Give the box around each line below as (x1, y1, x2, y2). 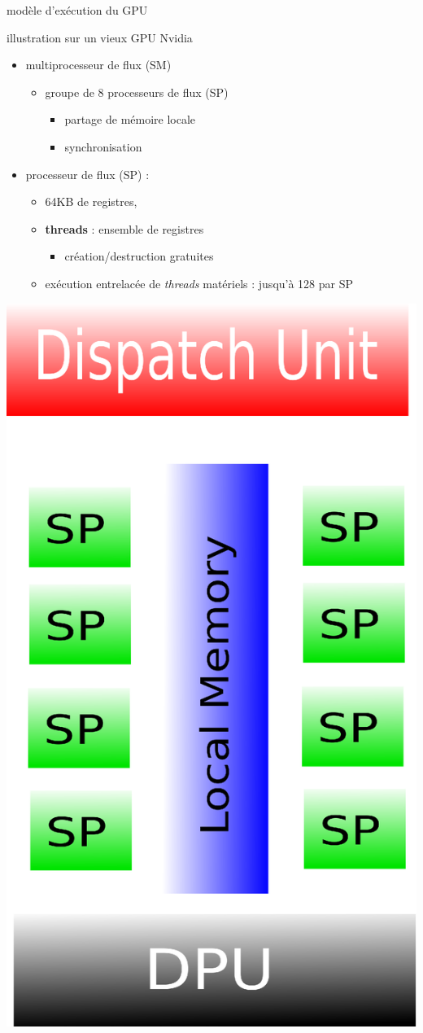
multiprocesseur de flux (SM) (25, 56, 172, 73)
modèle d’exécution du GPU (7, 2, 148, 18)
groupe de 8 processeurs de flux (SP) (45, 83, 229, 100)
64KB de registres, (45, 193, 137, 210)
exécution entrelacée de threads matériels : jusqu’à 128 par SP (45, 274, 354, 291)
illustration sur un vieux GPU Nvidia (7, 28, 193, 46)
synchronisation (64, 138, 142, 155)
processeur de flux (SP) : (25, 165, 150, 182)
